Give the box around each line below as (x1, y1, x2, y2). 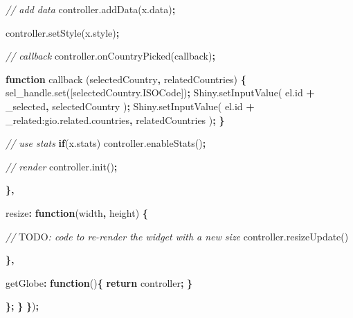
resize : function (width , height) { (6, 205, 148, 220)
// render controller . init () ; (6, 159, 118, 173)
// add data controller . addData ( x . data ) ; (6, 2, 176, 16)
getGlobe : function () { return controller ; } (6, 275, 193, 290)
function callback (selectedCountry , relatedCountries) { (6, 71, 246, 86)
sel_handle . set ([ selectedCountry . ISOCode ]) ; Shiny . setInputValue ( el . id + (6, 85, 315, 100)
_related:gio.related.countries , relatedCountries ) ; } (6, 112, 225, 127)
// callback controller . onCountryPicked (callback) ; (6, 48, 215, 63)
